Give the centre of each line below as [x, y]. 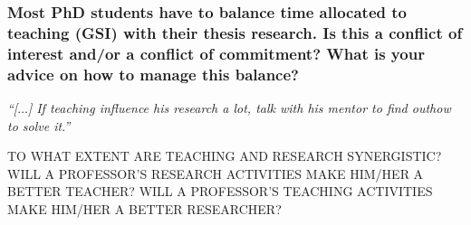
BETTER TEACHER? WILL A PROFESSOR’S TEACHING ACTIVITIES [220, 191]
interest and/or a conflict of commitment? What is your [216, 53]
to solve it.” [39, 125]
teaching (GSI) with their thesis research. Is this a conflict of [235, 32]
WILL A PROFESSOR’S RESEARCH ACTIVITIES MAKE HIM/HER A [216, 173]
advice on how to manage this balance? [153, 74]
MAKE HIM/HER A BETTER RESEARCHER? [144, 208]
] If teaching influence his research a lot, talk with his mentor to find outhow [239, 107]
